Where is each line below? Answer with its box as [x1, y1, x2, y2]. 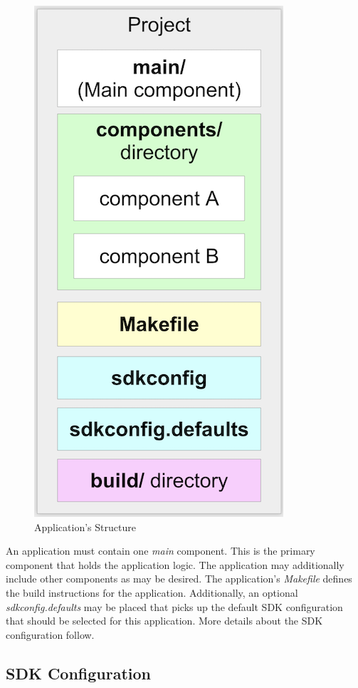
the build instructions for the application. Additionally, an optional [6, 585, 298, 600]
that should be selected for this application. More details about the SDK [6, 613, 323, 628]
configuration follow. [6, 627, 95, 642]
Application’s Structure [34, 519, 136, 534]
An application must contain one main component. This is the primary [6, 543, 315, 558]
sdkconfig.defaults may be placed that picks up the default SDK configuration [6, 599, 343, 614]
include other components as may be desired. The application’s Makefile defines [6, 571, 352, 586]
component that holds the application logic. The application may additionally [6, 557, 344, 572]
